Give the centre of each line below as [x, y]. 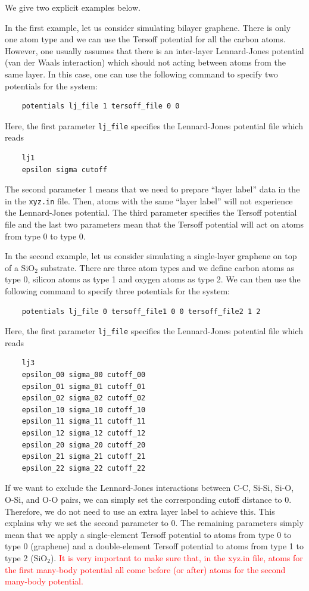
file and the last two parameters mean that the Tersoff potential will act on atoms [154, 224]
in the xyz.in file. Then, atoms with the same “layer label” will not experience [149, 200]
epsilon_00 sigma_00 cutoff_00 [84, 375]
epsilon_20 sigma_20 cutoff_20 [84, 445]
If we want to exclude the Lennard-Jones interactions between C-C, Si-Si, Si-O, [149, 488]
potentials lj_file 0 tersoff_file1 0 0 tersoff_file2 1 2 [141, 311]
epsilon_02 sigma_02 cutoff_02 [84, 398]
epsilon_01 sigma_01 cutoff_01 [84, 386]
